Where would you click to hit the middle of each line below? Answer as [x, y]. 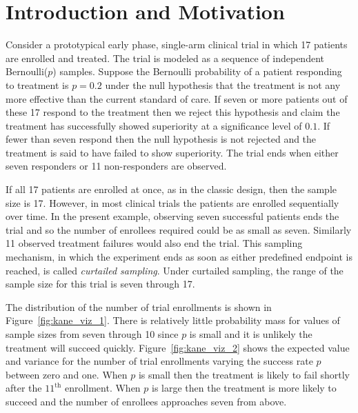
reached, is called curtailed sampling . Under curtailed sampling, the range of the [175, 270]
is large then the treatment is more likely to [244, 388]
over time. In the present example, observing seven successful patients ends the [172, 216]
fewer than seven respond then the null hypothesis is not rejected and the [161, 139]
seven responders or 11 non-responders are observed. [116, 166]
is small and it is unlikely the [251, 334]
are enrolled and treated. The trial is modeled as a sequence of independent [165, 58]
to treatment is [37, 84]
